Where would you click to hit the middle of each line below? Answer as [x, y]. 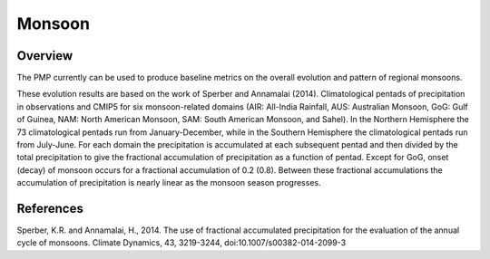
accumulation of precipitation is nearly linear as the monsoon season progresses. [169, 183]
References [50, 209]
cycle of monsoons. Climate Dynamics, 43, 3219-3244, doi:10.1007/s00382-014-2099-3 [181, 243]
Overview [45, 56]
